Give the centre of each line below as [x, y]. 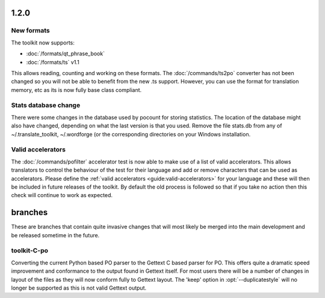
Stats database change [46, 105]
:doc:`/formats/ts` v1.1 [53, 62]
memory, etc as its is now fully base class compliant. [76, 90]
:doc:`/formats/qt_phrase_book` [66, 53]
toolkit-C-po [29, 251]
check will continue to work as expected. [62, 195]
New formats [31, 31]
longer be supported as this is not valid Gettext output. [79, 288]
